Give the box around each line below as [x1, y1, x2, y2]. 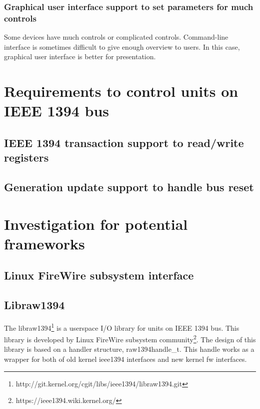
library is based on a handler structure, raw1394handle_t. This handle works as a [4, 344, 254, 354]
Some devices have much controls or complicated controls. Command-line [4, 32, 228, 42]
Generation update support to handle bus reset [4, 179, 254, 195]
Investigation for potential [4, 213, 188, 234]
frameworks [4, 233, 85, 253]
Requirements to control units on [4, 81, 238, 101]
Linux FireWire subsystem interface [4, 267, 194, 283]
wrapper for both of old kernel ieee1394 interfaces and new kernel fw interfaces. [4, 354, 247, 364]
